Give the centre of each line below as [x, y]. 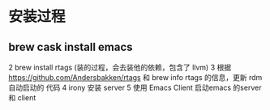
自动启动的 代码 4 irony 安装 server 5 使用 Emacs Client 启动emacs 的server [135, 87]
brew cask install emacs [71, 47]
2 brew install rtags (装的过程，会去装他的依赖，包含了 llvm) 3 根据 [120, 67]
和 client [22, 97]
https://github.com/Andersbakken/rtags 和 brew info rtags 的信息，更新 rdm [135, 77]
